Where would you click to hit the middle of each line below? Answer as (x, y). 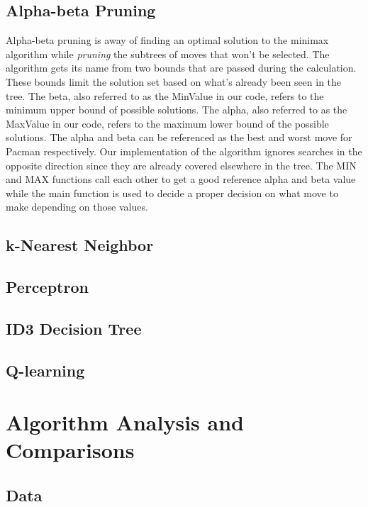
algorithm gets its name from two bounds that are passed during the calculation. (181, 68)
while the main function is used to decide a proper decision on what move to (172, 193)
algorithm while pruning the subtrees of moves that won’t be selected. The (168, 54)
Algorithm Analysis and (125, 422)
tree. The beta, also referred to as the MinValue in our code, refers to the (165, 95)
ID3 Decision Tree (74, 328)
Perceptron (47, 287)
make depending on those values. (77, 207)
